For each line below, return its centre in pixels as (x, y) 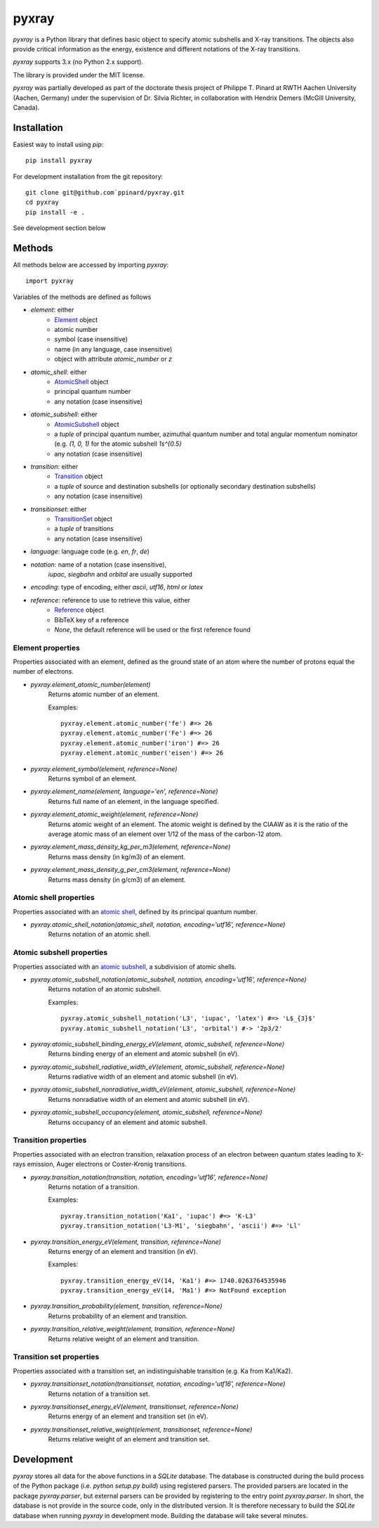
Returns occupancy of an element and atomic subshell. (128, 1122)
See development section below (59, 228)
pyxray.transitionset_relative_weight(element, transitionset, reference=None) (141, 1429)
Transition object (79, 476)
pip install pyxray (59, 161)
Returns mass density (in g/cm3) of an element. (117, 880)
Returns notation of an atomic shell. (99, 935)
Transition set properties (56, 1357)
